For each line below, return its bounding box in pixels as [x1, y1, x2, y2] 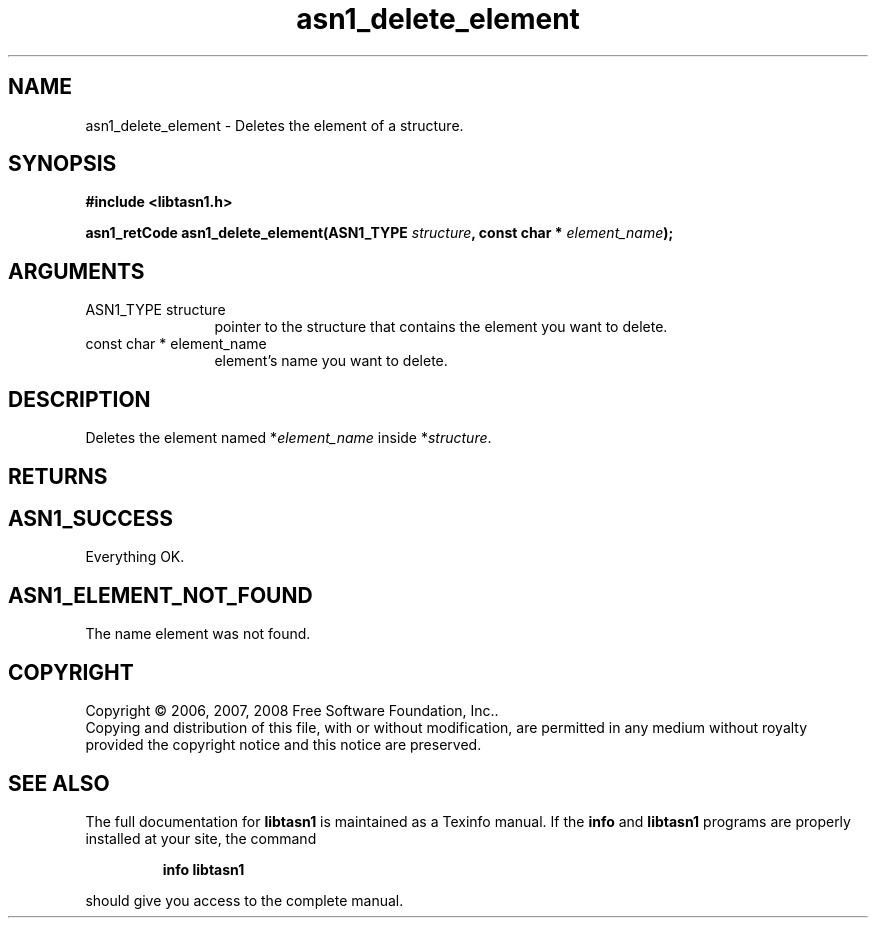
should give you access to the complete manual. [85, 891, 404, 909]
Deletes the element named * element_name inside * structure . [85, 429, 492, 447]
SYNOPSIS [8, 151, 117, 177]
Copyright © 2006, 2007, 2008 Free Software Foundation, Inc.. [85, 702, 499, 720]
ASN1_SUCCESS [8, 505, 173, 531]
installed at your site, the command [85, 829, 317, 847]
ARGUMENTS [8, 258, 145, 284]
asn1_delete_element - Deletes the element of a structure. [85, 116, 464, 134]
